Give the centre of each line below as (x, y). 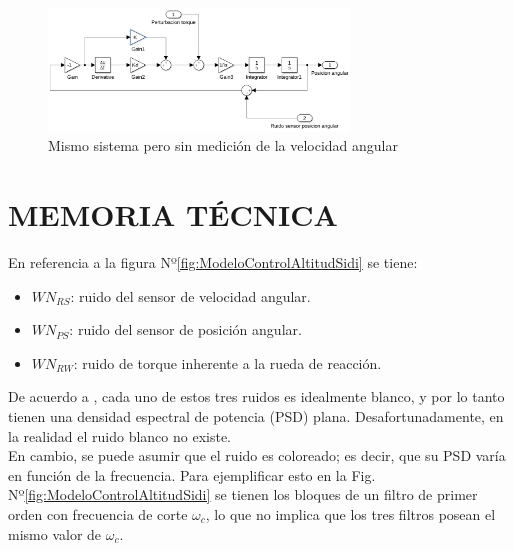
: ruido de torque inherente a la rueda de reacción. (227, 362)
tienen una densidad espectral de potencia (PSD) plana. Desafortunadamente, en (256, 416)
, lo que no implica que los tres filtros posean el (350, 513)
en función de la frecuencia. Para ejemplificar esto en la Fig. (192, 474)
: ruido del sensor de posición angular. (185, 329)
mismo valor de (55, 533)
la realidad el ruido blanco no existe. (120, 435)
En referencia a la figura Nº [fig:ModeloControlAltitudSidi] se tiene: (213, 262)
